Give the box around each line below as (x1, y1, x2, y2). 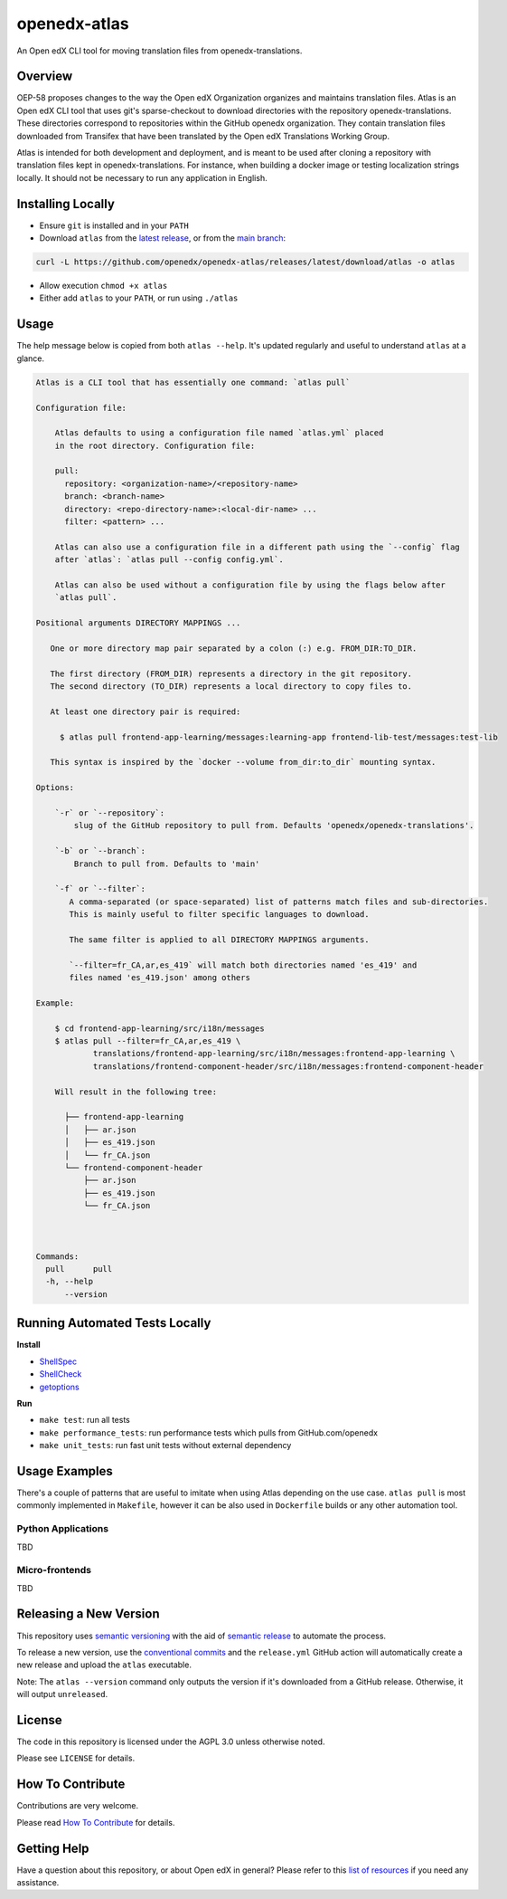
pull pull (45, 1264, 113, 1274)
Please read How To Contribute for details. (16, 1817, 175, 1827)
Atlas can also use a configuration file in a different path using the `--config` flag (54, 541, 460, 552)
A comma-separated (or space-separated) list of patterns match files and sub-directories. (69, 896, 489, 907)
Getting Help (16, 1840, 89, 1856)
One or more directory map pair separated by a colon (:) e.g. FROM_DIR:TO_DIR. (50, 643, 418, 654)
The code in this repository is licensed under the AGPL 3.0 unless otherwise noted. (16, 1736, 325, 1747)
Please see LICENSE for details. (16, 1752, 136, 1764)
